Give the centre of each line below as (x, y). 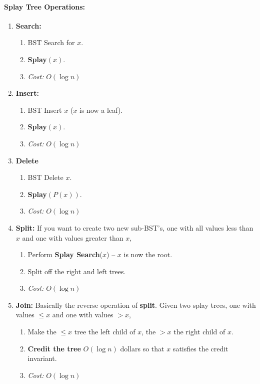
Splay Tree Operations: (45, 6)
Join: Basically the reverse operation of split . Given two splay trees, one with (136, 305)
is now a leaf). (101, 110)
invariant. (42, 358)
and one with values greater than (73, 237)
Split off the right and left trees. (77, 271)
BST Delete (45, 177)
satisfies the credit (200, 348)
